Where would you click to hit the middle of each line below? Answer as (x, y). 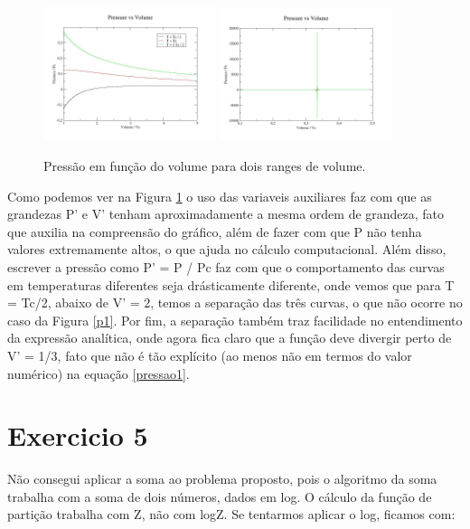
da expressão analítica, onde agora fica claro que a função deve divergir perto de (230, 338)
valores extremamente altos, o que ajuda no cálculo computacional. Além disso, (227, 249)
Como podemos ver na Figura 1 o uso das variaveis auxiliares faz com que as (220, 196)
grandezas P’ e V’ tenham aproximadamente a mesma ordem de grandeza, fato (226, 214)
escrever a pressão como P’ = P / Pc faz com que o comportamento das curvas (226, 266)
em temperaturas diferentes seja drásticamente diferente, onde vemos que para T (231, 284)
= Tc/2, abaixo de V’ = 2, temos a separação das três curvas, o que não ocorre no (235, 302)
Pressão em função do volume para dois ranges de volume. (205, 166)
